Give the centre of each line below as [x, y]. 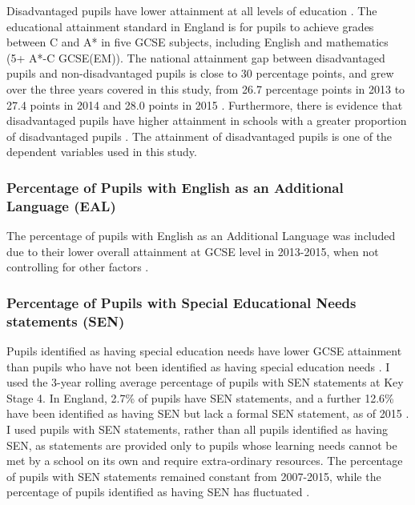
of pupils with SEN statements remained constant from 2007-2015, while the [194, 476]
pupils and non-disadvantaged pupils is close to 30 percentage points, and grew [200, 73]
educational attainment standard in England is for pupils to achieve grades [190, 26]
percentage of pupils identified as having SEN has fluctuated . [158, 492]
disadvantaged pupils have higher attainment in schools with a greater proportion [207, 120]
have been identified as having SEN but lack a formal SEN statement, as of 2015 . [208, 413]
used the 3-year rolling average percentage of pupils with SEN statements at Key [205, 382]
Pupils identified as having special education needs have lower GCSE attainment [204, 351]
